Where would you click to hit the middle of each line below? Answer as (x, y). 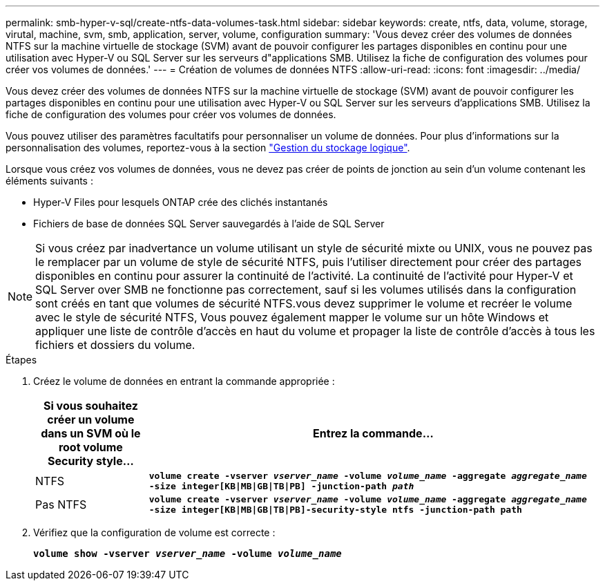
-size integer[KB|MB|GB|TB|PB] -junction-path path (281, 486)
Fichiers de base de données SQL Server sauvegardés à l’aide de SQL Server (209, 224)
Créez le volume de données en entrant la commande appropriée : (184, 381)
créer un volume (91, 419)
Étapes (21, 360)
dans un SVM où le (91, 433)
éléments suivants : (49, 181)
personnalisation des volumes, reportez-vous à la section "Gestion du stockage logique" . (208, 148)
